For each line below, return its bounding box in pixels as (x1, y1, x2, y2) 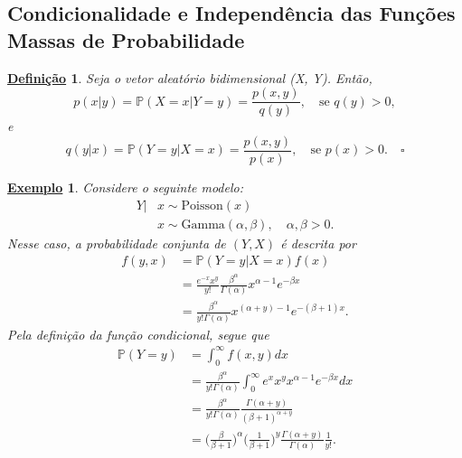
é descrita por (280, 233, 356, 252)
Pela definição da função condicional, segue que (7, 324, 269, 343)
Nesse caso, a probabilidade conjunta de (7, 233, 226, 252)
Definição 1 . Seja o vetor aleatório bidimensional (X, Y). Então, (7, 68, 372, 87)
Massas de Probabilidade (7, 25, 245, 53)
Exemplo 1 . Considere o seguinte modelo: (7, 177, 244, 196)
